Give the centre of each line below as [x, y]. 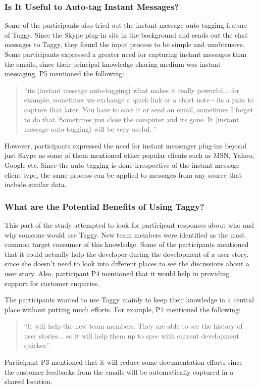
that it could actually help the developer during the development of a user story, [127, 254]
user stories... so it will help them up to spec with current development [131, 335]
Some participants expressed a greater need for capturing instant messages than [126, 54]
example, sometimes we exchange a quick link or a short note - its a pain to [139, 100]
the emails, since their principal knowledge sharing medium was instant [113, 64]
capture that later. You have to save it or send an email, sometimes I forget [139, 109]
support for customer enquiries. [52, 283]
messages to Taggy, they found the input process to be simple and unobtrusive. [125, 44]
